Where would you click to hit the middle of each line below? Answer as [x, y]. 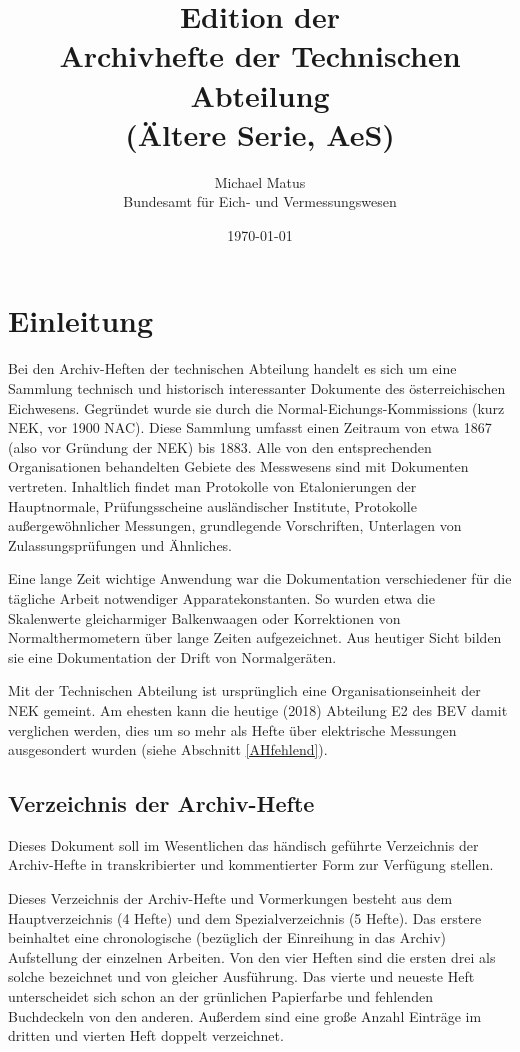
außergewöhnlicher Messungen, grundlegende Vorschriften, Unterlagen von [235, 525]
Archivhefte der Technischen [260, 55]
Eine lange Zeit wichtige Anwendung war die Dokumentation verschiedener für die [260, 578]
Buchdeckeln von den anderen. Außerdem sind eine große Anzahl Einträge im [245, 1015]
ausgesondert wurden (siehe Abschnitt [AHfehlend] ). [168, 749]
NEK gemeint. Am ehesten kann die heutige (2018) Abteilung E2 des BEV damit [258, 709]
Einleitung [81, 320]
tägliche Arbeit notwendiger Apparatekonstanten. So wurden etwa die [221, 597]
